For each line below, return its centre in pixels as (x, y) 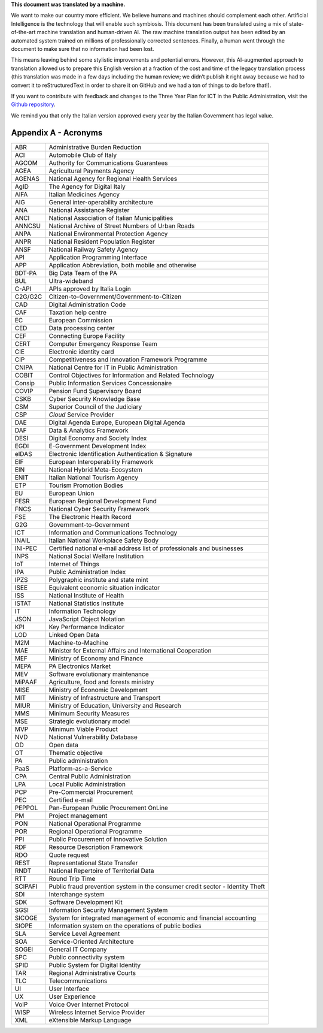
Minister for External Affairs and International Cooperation (130, 650)
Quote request (69, 855)
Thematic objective (76, 753)
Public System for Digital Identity (95, 965)
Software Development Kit (86, 902)
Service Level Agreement (84, 934)
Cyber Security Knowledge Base (95, 398)
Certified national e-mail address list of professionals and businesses (146, 548)
